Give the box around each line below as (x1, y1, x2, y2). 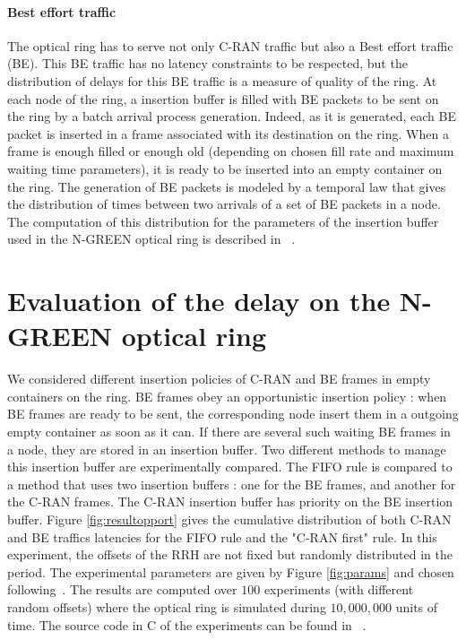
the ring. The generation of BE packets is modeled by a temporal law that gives (7, 177, 446, 195)
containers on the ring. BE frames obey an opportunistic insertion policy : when (7, 386, 447, 405)
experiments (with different (263, 580, 414, 599)
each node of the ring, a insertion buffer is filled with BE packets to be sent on (7, 89, 439, 108)
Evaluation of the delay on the (7, 282, 391, 319)
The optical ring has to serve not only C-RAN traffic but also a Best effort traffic (7, 36, 453, 55)
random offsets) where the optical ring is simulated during (7, 597, 326, 616)
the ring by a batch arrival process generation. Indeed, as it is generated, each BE (7, 107, 457, 125)
